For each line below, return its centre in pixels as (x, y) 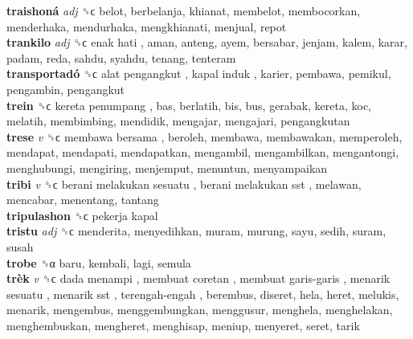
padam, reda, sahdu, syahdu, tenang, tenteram (121, 57)
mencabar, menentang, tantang (83, 200)
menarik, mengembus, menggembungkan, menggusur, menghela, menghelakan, (200, 310)
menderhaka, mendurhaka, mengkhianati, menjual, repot (147, 26)
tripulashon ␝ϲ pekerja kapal (82, 215)
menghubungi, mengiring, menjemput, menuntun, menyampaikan (167, 167)
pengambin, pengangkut (66, 89)
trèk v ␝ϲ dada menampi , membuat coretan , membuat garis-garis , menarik (198, 278)
